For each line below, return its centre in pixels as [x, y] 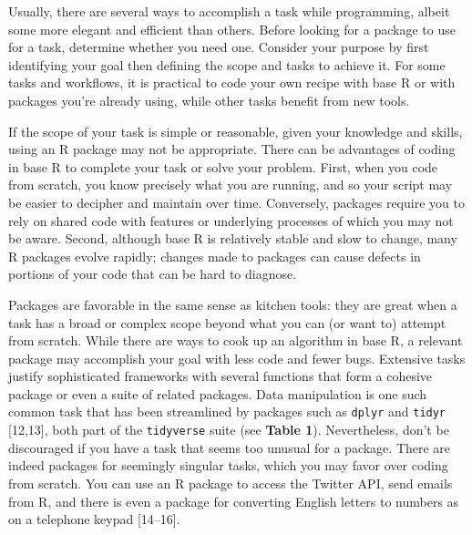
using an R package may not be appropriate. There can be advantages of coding [232, 149]
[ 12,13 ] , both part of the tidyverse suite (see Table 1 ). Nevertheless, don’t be [229, 430]
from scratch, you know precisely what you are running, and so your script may [231, 185]
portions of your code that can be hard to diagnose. [153, 274]
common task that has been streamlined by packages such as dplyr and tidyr [227, 412]
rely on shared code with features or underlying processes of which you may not [231, 220]
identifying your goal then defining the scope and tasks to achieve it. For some [227, 64]
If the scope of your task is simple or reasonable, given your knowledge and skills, [236, 131]
